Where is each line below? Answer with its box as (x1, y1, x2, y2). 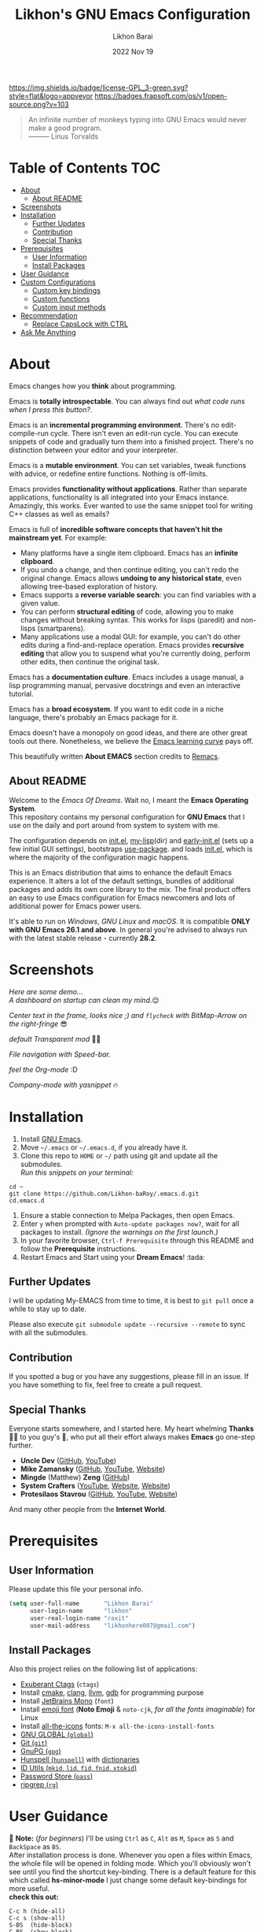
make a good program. (27, 123, 103, 132)
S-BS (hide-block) (9, 1921, 73, 1930)
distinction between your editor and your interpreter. (9, 445, 178, 455)
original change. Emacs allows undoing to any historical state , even (20, 573, 242, 582)
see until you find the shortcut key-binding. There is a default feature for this (9, 1867, 256, 1877)
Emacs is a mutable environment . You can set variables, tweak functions (9, 460, 247, 470)
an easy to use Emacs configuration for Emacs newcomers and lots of (9, 893, 236, 902)
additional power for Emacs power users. (9, 901, 142, 911)
